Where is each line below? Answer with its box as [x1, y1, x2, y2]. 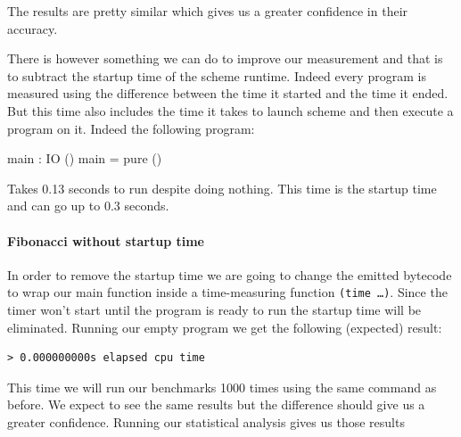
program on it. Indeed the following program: [7, 119, 255, 137]
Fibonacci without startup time [7, 231, 204, 250]
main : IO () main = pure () [7, 149, 162, 168]
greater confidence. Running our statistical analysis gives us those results [7, 412, 405, 431]
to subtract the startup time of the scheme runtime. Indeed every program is [7, 66, 426, 85]
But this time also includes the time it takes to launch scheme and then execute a [7, 101, 454, 120]
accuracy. [7, 19, 58, 37]
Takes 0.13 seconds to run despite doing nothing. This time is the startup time [7, 178, 437, 197]
